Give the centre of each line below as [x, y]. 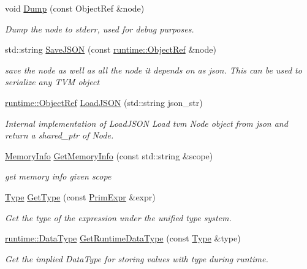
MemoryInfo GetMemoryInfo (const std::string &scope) [109, 155]
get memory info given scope [58, 176]
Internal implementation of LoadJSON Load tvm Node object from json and [146, 123]
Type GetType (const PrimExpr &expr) [80, 196]
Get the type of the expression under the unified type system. [118, 217]
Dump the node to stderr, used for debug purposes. [100, 28]
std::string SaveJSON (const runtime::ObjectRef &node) [111, 49]
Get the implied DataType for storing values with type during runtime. [137, 258]
